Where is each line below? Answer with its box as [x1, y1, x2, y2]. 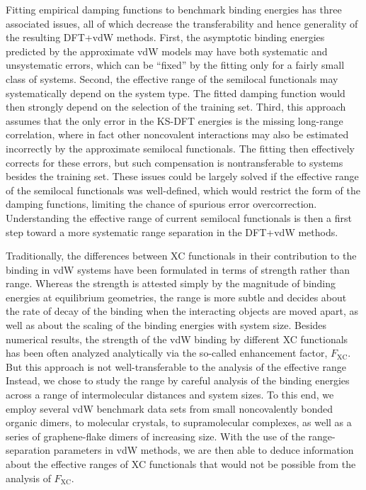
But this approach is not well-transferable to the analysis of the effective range [6, 359, 346, 374]
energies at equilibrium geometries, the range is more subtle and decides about [6, 289, 347, 304]
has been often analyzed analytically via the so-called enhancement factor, [6, 345, 328, 360]
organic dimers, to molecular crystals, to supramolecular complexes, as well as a [6, 415, 352, 430]
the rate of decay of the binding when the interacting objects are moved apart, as [6, 304, 359, 318]
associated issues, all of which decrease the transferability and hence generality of [6, 16, 358, 30]
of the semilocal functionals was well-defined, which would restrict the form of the [6, 182, 360, 197]
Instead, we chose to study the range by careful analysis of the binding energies [6, 373, 350, 388]
